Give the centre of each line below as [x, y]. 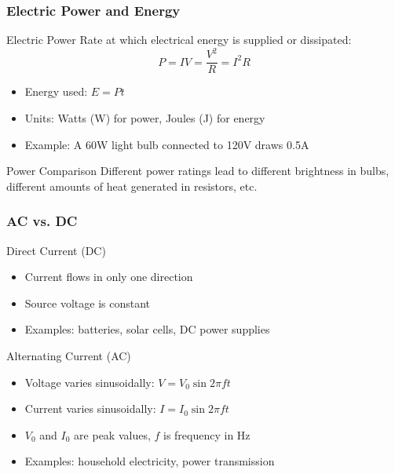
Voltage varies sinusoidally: [90, 382]
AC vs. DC [42, 221]
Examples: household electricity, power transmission [150, 461]
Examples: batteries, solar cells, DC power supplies [147, 329]
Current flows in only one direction [109, 277]
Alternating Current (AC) [69, 355]
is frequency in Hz [207, 434]
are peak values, [112, 434]
